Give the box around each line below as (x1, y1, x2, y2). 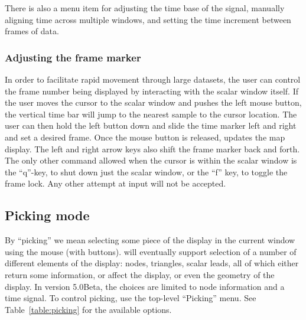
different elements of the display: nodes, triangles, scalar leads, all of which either (5, 257, 299, 269)
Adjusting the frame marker (5, 50, 141, 64)
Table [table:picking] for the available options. (5, 303, 172, 315)
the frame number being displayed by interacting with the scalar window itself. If (5, 84, 299, 97)
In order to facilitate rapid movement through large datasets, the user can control (5, 73, 301, 85)
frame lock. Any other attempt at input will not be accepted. (5, 177, 226, 190)
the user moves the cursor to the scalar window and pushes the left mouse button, (5, 96, 302, 109)
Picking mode (5, 206, 90, 224)
